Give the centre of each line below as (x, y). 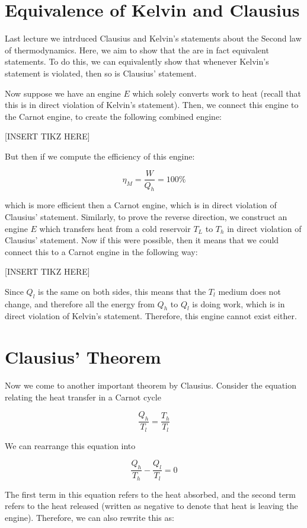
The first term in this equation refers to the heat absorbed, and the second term (150, 494)
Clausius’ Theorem (83, 357)
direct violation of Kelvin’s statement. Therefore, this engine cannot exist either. (151, 316)
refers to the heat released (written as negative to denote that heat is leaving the (151, 506)
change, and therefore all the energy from (80, 303)
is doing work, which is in (239, 303)
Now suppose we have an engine (63, 93)
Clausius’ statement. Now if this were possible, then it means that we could (142, 240)
